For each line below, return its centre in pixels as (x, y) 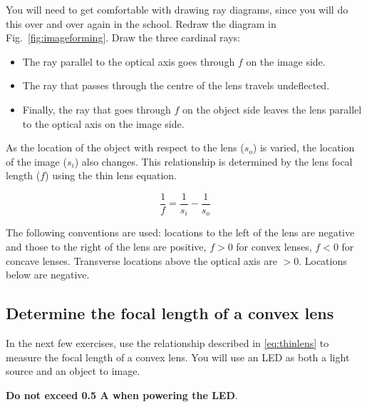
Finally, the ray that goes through (97, 109)
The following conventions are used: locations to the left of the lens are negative (180, 232)
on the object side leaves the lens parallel (272, 109)
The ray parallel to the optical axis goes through (129, 61)
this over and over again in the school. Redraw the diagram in (141, 23)
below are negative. (48, 275)
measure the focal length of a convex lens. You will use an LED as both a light (178, 357)
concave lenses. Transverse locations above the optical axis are (141, 260)
